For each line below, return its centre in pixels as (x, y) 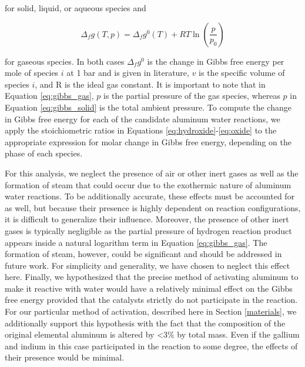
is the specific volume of (242, 73)
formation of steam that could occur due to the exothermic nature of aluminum (148, 184)
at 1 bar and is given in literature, (128, 73)
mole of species (32, 73)
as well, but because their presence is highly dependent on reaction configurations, (153, 207)
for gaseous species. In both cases (65, 61)
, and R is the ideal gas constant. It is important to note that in (150, 84)
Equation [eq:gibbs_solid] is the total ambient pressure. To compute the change (148, 107)
